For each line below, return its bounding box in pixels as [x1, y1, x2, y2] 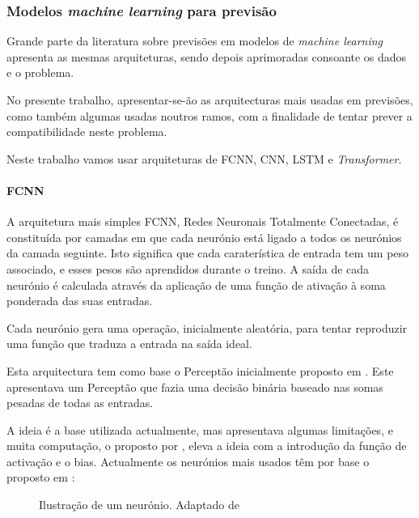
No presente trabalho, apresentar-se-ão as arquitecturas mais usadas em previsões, [6, 91, 413, 108]
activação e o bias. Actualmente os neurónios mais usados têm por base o [6, 452, 370, 469]
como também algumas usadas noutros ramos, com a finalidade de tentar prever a [6, 107, 413, 124]
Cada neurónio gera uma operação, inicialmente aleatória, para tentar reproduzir [6, 319, 408, 336]
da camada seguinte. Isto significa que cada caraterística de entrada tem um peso [6, 244, 409, 261]
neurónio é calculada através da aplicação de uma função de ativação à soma [6, 276, 386, 293]
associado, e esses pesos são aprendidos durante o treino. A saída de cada [6, 260, 370, 277]
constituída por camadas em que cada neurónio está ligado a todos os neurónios [6, 228, 402, 245]
